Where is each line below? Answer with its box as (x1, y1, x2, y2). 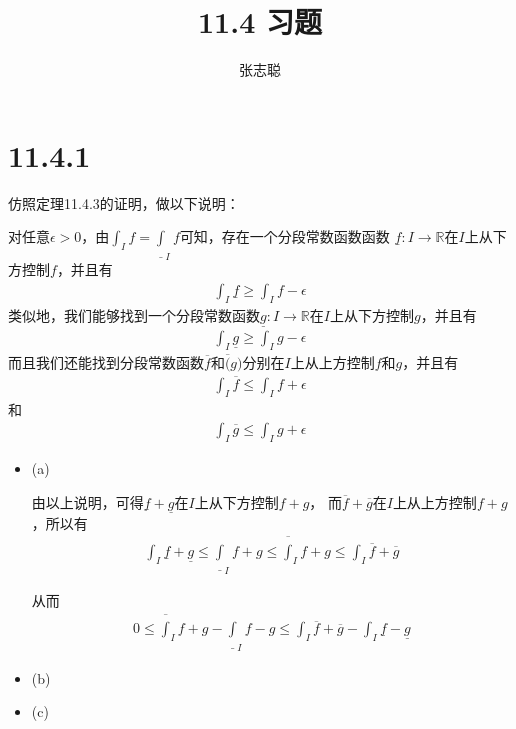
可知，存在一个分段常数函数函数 (179, 226, 390, 247)
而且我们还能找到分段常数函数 (8, 351, 204, 372)
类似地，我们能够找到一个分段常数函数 (8, 304, 260, 325)
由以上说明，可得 (31, 491, 144, 512)
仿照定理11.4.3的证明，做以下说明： (8, 192, 240, 213)
